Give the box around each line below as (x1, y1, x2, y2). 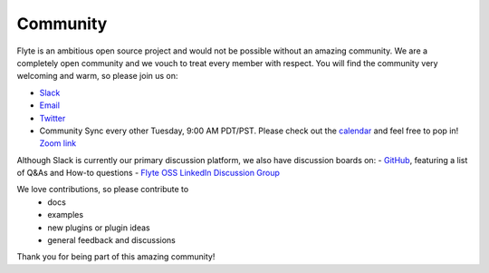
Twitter (39, 112, 66, 123)
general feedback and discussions (47, 235, 176, 246)
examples (47, 210, 84, 220)
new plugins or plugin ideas (47, 222, 150, 233)
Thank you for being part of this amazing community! (16, 251, 216, 262)
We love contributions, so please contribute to (16, 184, 189, 195)
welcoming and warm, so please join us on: (16, 71, 178, 82)
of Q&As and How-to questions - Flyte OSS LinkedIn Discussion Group (16, 168, 281, 179)
